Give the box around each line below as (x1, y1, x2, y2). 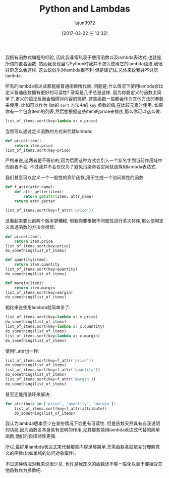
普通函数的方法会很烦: (9, 224, 55, 230)
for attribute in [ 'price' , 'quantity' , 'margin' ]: (5, 401, 116, 406)
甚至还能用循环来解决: (5, 391, 51, 397)
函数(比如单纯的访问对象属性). (14, 450, 77, 456)
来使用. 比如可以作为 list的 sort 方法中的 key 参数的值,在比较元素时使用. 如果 (5, 102, 163, 108)
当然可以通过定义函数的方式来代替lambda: (5, 128, 93, 134)
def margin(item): (5, 280, 44, 286)
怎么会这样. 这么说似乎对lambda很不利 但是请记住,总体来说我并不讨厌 (14, 67, 158, 73)
